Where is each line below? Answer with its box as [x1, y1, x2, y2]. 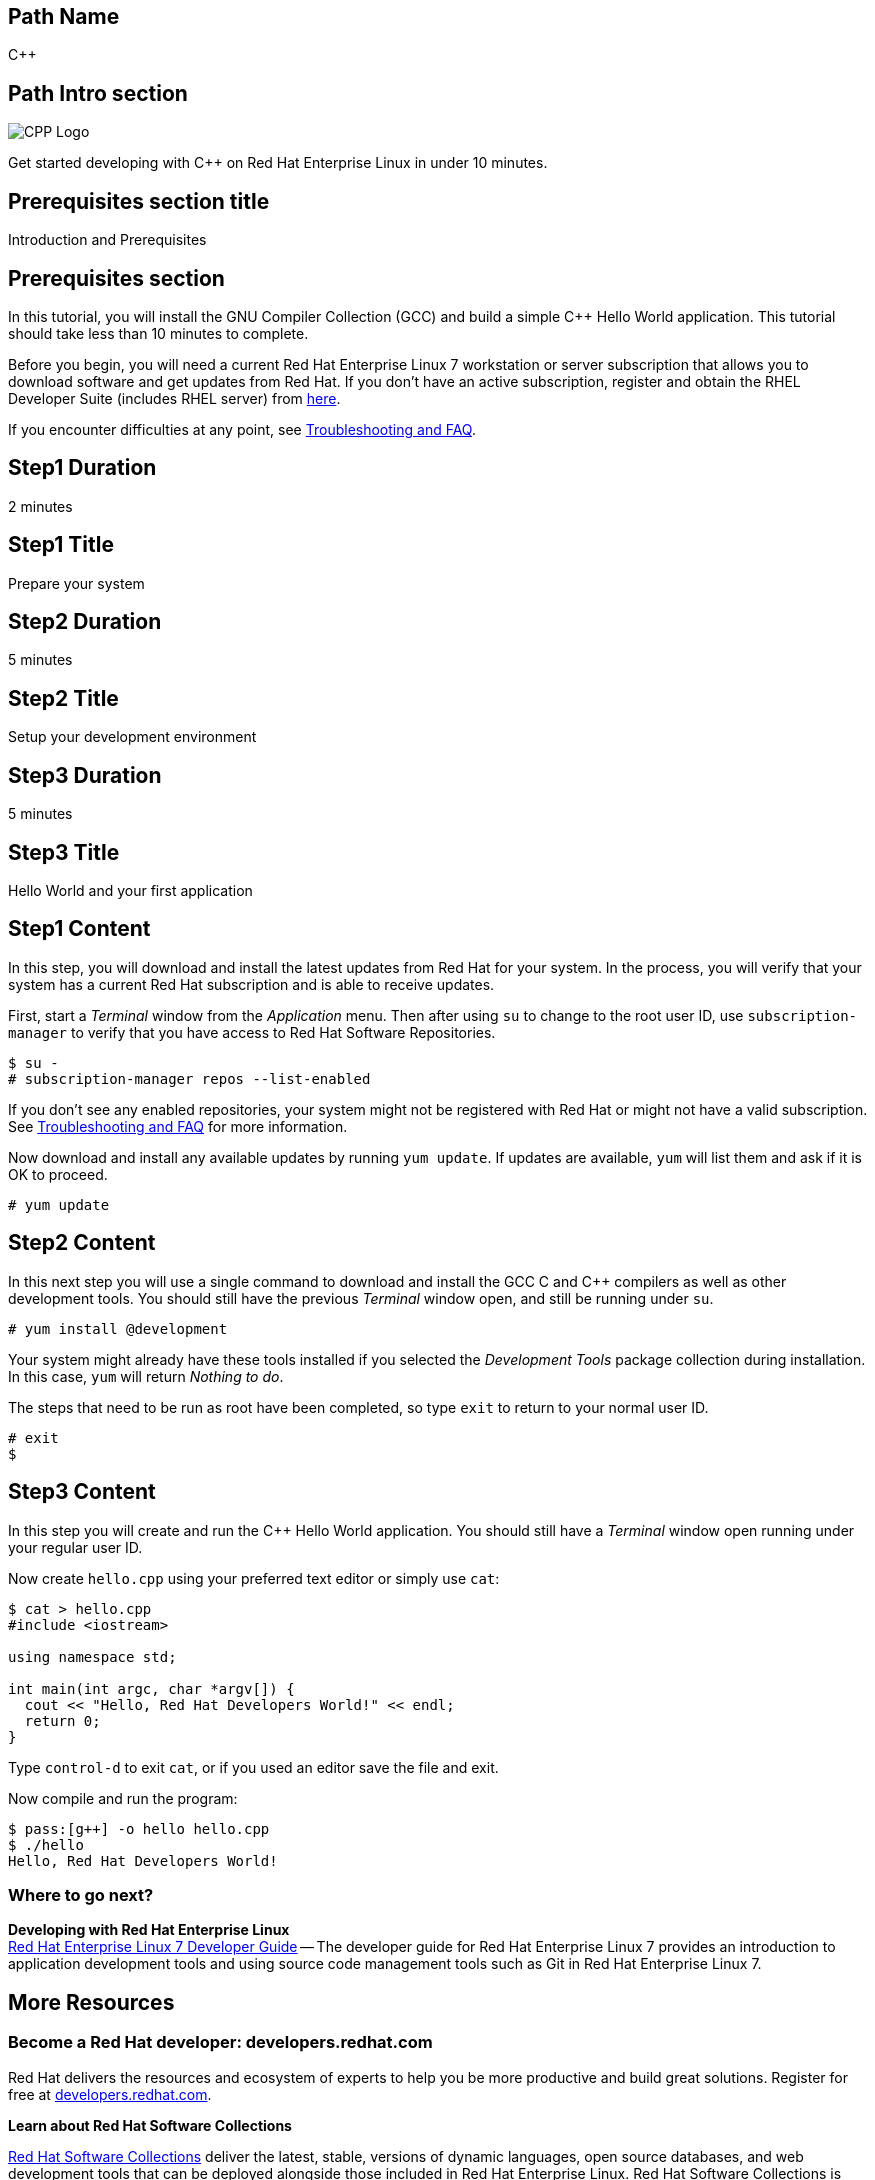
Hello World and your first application [8, 882, 253, 900]
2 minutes [8, 497, 73, 515]
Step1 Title [8, 532, 114, 558]
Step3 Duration [8, 762, 162, 788]
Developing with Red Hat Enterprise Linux [8, 1921, 290, 1939]
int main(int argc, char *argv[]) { [8, 1680, 295, 1697]
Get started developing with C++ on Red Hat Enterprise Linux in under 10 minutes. [8, 154, 548, 172]
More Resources [8, 1989, 175, 2015]
